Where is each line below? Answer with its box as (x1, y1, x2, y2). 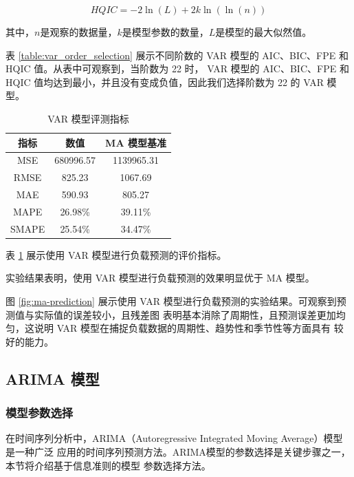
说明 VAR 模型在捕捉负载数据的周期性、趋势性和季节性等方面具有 (34, 321, 331, 335)
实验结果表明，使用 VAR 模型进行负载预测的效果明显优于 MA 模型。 (5, 271, 315, 285)
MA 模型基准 (105, 135, 166, 149)
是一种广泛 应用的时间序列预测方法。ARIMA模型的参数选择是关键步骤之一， (5, 445, 351, 459)
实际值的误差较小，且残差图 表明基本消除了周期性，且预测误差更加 (34, 307, 336, 321)
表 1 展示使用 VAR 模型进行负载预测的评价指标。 (5, 247, 227, 262)
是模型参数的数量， (122, 25, 209, 39)
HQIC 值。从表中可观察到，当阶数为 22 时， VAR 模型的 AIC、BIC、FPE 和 (5, 61, 349, 76)
